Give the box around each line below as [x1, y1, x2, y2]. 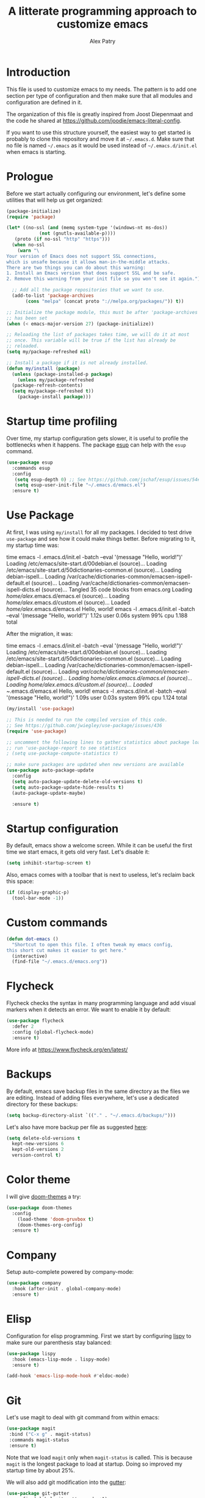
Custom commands [6, 916, 108, 930]
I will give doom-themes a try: [6, 1193, 81, 1200]
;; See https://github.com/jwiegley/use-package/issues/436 [6, 722, 163, 728]
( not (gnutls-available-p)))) [38, 230, 116, 236]
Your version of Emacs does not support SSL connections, [6, 253, 157, 259]
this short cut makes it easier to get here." [6, 947, 127, 954]
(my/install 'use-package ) [6, 706, 75, 712]
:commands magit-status [9, 1437, 70, 1443]
